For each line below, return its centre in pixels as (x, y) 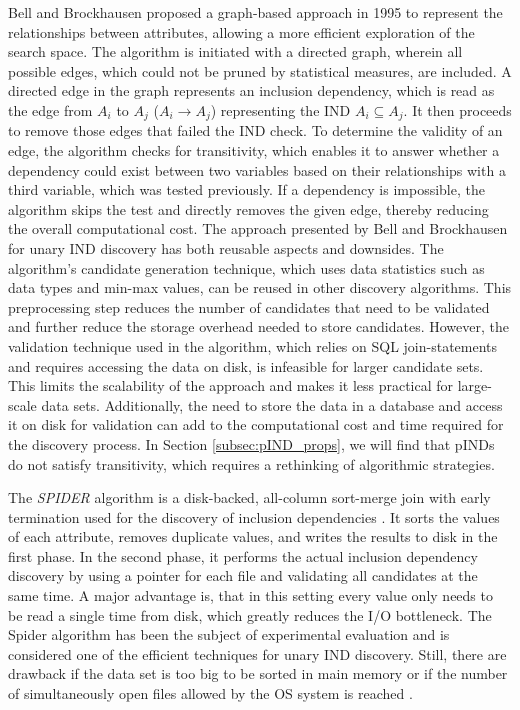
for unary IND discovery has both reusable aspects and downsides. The (226, 247)
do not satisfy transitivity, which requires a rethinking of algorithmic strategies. (251, 463)
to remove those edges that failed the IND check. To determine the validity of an (255, 130)
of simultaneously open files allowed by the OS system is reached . (210, 693)
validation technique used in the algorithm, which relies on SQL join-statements (253, 345)
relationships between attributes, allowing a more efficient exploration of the (241, 31)
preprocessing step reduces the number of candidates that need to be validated (249, 306)
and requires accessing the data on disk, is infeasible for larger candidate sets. (246, 365)
